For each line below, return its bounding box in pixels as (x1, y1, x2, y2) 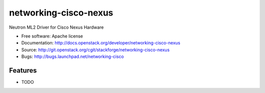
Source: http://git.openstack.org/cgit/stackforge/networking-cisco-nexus (21, 47, 170, 53)
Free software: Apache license (21, 33, 83, 39)
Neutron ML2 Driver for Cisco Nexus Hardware (9, 24, 104, 30)
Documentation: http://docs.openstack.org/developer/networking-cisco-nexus (21, 40, 181, 46)
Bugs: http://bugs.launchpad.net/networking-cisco (21, 54, 124, 59)
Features (9, 66, 37, 74)
